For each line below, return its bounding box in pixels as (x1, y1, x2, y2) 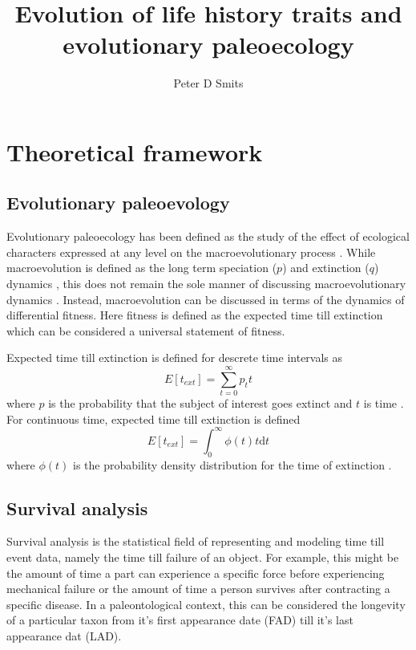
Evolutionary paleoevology (6, 190, 230, 215)
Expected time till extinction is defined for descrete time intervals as (6, 349, 343, 366)
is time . (363, 395, 404, 412)
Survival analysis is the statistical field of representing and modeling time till (6, 533, 385, 550)
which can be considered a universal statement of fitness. (6, 322, 285, 339)
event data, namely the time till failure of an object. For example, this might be (6, 549, 399, 566)
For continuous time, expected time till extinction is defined (6, 410, 301, 427)
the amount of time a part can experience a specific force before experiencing (6, 564, 385, 581)
